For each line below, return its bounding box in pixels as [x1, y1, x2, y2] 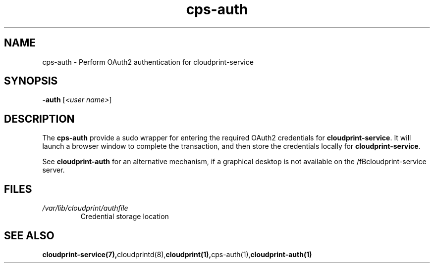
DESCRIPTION [4, 112, 75, 125]
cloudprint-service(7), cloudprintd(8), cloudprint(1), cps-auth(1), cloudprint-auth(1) [42, 250, 312, 259]
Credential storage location [80, 212, 169, 221]
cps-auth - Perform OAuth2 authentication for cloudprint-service [42, 57, 254, 66]
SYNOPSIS [4, 75, 58, 88]
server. [42, 166, 65, 175]
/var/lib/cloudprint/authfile [42, 204, 128, 213]
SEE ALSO [4, 229, 54, 242]
